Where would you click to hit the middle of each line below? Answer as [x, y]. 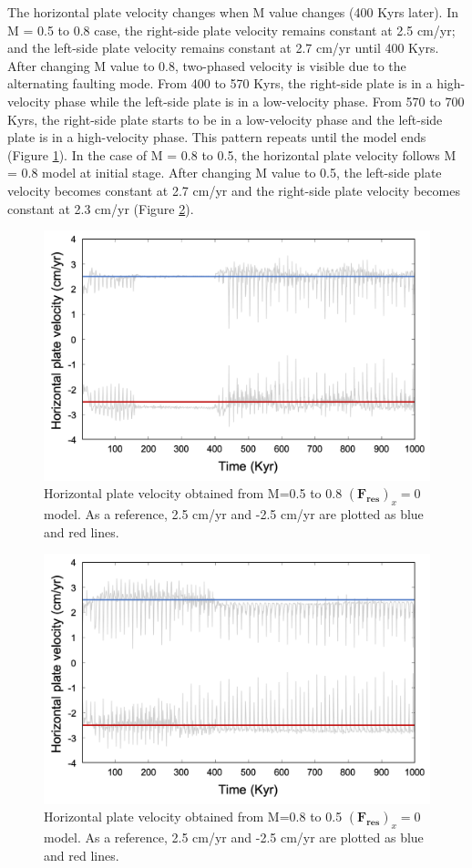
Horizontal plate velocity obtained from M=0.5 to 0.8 [193, 493]
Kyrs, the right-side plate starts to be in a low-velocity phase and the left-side [225, 119]
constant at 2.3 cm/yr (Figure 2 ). [101, 208]
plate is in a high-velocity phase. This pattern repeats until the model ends [217, 137]
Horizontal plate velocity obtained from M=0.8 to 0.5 [193, 817]
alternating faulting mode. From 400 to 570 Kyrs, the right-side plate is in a [220, 83]
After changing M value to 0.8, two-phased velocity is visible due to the [207, 65]
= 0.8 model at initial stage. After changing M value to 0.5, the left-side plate [225, 173]
